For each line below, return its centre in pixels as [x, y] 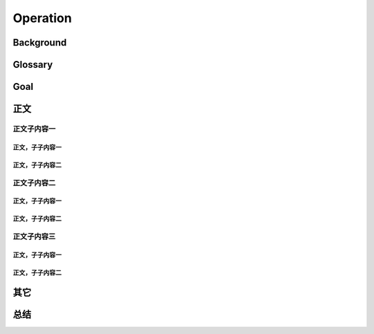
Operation [42, 18]
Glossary [33, 65]
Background [40, 43]
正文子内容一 [34, 129]
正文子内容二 [34, 183]
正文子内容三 [34, 236]
